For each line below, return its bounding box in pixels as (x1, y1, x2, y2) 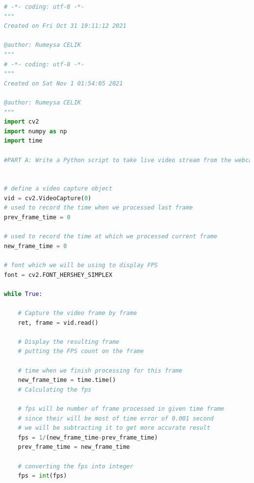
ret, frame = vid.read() (18, 319, 99, 326)
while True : (4, 290, 42, 297)
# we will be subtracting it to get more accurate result (18, 424, 211, 432)
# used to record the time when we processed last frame (4, 204, 193, 211)
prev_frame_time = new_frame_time (18, 443, 130, 451)
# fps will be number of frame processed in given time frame (18, 405, 225, 412)
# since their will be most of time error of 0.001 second (18, 415, 214, 422)
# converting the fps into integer (18, 462, 133, 470)
